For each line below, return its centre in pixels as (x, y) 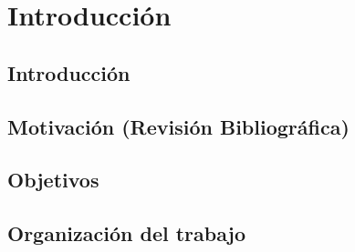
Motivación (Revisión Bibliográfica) (178, 126)
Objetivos (53, 180)
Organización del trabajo (127, 233)
